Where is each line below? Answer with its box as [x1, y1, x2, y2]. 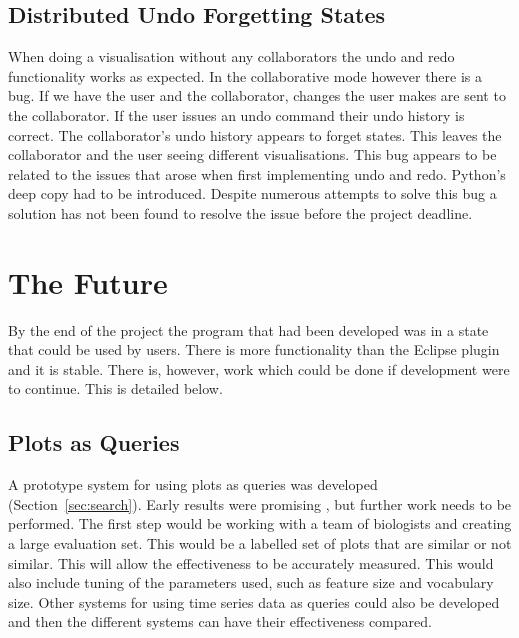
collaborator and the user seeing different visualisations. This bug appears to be [8, 144, 497, 165]
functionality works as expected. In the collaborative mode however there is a [8, 65, 483, 86]
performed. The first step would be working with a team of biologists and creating [8, 513, 512, 534]
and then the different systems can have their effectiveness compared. [8, 611, 432, 632]
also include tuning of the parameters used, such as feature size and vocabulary [8, 572, 494, 593]
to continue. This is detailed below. [8, 378, 223, 399]
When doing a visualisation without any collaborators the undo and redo [8, 46, 455, 67]
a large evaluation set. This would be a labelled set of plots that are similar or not [8, 533, 512, 554]
